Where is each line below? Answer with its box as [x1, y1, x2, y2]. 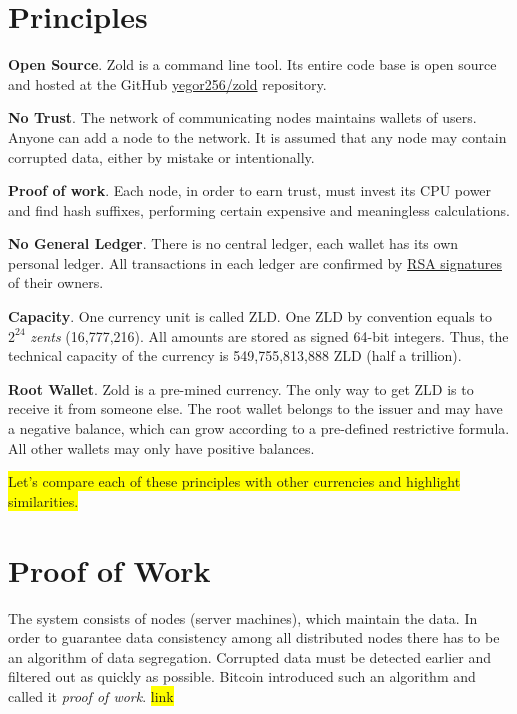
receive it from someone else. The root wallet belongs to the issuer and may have [8, 398, 503, 419]
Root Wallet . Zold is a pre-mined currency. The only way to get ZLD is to [8, 378, 474, 399]
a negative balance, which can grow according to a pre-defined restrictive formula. [8, 418, 510, 439]
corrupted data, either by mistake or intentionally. [8, 146, 315, 167]
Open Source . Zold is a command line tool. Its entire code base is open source [8, 54, 497, 75]
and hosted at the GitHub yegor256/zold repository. [8, 73, 327, 94]
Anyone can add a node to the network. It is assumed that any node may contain [8, 126, 507, 147]
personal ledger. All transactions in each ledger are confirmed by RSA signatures [8, 252, 502, 273]
